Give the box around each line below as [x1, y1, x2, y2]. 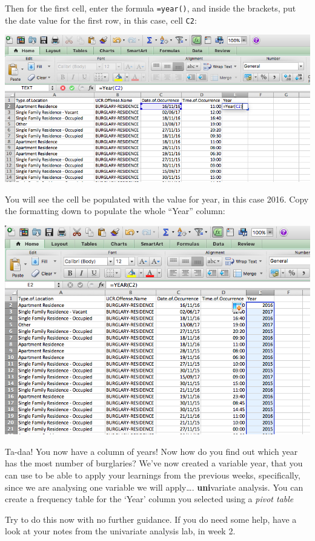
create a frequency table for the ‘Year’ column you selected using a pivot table [5, 492, 294, 505]
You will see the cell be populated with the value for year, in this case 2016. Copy [5, 192, 309, 205]
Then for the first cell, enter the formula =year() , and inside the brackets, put [5, 2, 296, 14]
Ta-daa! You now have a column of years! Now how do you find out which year [5, 445, 298, 457]
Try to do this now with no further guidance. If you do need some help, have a [5, 512, 297, 525]
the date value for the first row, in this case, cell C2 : [5, 13, 197, 26]
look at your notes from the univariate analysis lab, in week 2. [5, 525, 236, 537]
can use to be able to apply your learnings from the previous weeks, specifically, [5, 468, 300, 481]
